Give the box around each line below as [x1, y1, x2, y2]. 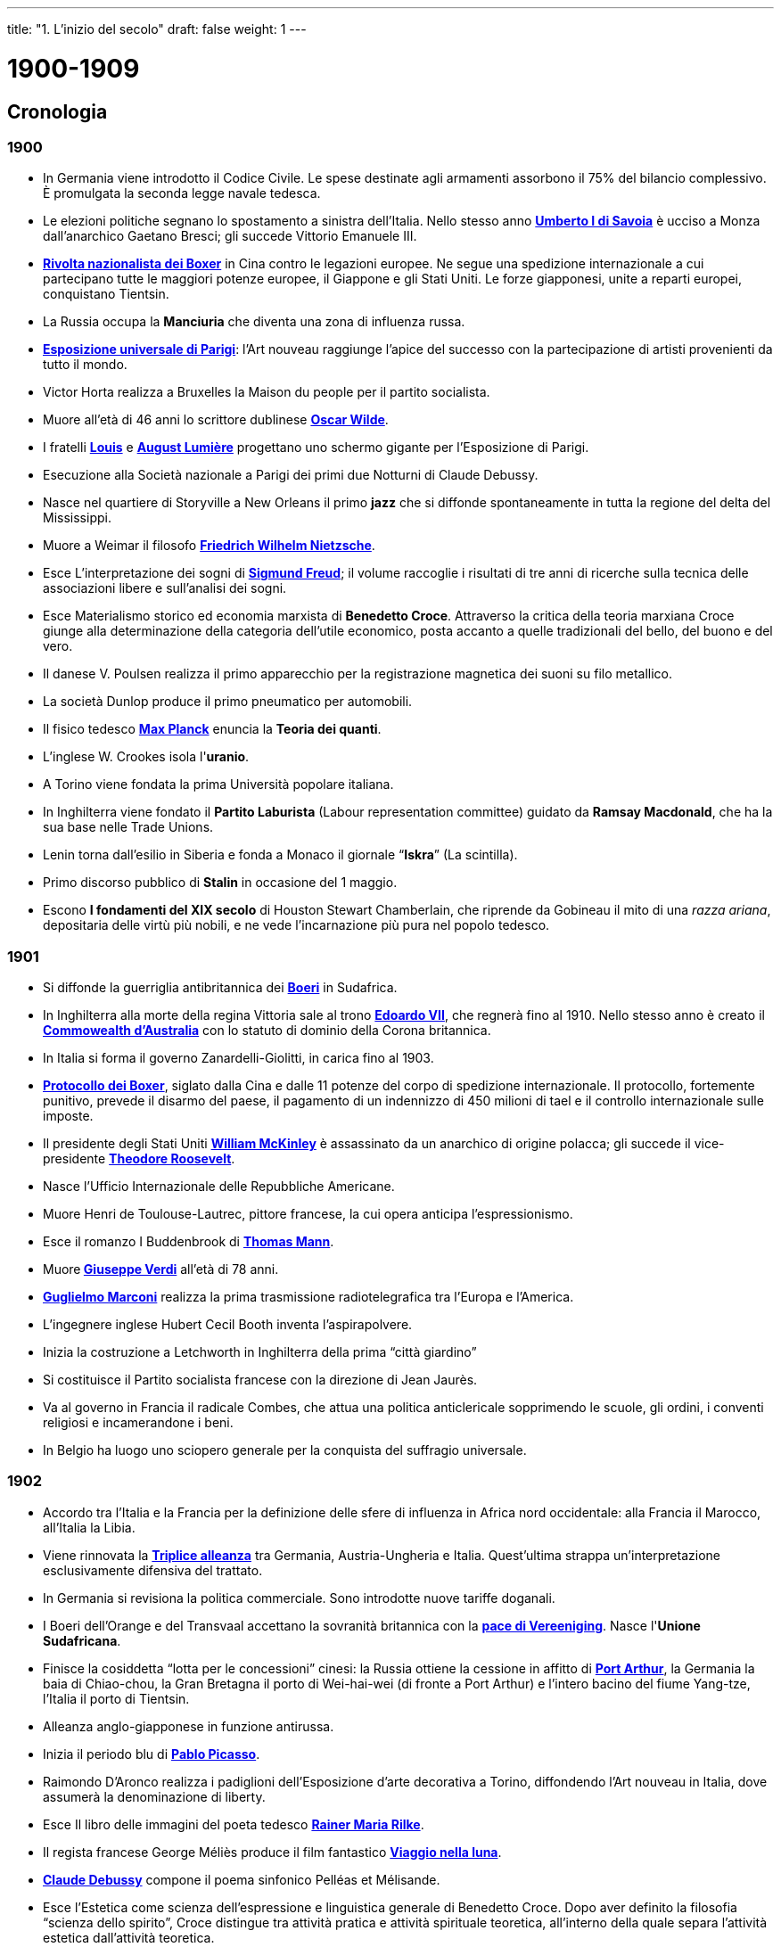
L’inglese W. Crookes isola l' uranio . [43, 749, 250, 765]
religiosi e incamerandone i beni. [43, 1415, 234, 1431]
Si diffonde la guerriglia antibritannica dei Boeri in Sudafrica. [43, 980, 398, 996]
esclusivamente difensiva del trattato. [43, 1562, 263, 1578]
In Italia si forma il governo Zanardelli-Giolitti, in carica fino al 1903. [43, 1050, 434, 1066]
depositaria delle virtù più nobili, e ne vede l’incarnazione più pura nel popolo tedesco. [43, 917, 550, 933]
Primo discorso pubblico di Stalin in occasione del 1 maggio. [43, 875, 398, 891]
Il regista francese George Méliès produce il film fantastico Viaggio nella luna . [43, 1844, 502, 1860]
